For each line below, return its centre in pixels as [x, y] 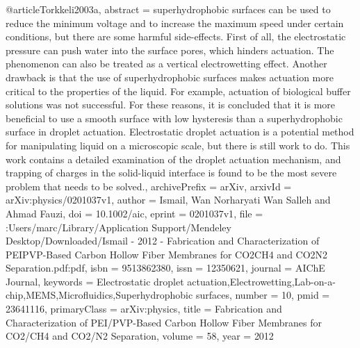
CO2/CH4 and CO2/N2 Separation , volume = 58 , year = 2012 [140, 336]
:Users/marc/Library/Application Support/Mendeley [118, 227]
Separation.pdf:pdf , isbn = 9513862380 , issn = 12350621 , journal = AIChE [165, 268]
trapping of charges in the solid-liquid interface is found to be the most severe [171, 173]
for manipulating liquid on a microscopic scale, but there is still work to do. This [178, 145]
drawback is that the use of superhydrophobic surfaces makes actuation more [170, 77]
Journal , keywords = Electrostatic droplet [95, 281]
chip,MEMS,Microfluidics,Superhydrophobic [99, 295]
